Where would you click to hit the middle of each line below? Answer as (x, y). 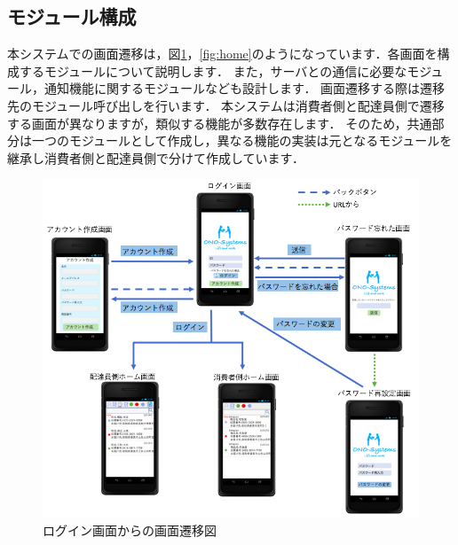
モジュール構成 (72, 16)
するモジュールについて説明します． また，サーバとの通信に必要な (213, 70)
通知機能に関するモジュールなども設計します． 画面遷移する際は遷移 (245, 88)
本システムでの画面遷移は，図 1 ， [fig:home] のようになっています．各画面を (222, 54)
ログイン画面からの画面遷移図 (130, 529)
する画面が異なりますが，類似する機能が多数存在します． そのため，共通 (220, 123)
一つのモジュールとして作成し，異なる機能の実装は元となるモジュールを (242, 140)
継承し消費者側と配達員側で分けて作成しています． (156, 157)
